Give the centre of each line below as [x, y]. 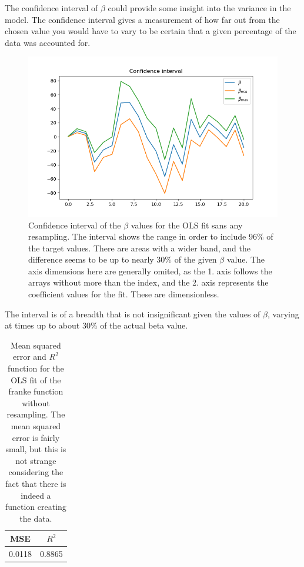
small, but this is [36, 449]
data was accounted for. [48, 42]
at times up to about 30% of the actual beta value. [96, 325]
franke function [36, 391]
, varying [283, 314]
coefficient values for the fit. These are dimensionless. [124, 294]
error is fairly [36, 437]
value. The [246, 259]
